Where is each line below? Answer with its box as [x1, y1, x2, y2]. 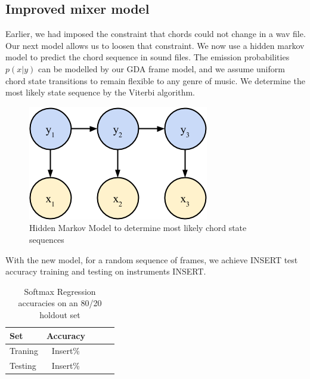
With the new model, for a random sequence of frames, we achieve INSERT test [5, 253, 298, 266]
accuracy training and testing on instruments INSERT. [5, 265, 206, 278]
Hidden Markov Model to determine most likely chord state [29, 221, 247, 234]
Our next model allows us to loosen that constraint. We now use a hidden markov [5, 39, 305, 51]
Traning [10, 344, 38, 357]
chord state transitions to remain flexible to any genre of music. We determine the [5, 74, 305, 87]
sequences [29, 233, 64, 245]
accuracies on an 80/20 [18, 297, 102, 309]
